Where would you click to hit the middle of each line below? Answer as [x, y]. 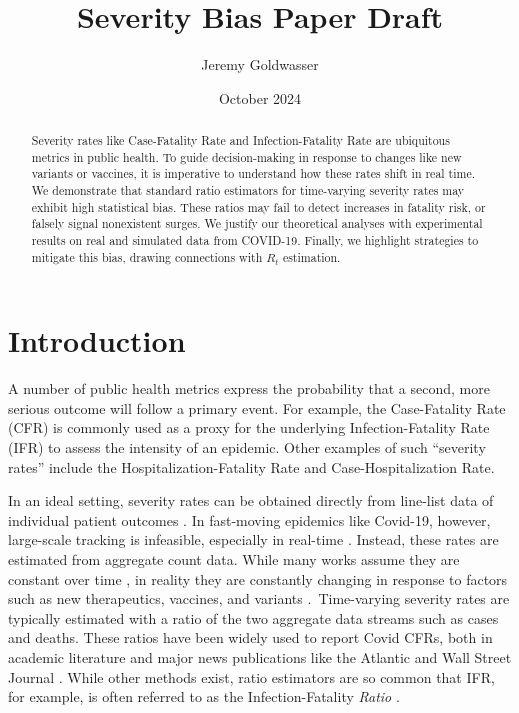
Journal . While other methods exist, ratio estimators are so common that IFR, [251, 676]
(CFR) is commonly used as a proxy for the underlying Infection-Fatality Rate [249, 427]
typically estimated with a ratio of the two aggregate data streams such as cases [253, 617]
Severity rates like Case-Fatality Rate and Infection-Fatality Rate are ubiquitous [240, 140]
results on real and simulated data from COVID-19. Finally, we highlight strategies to [255, 240]
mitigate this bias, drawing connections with [147, 256]
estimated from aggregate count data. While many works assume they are [234, 559]
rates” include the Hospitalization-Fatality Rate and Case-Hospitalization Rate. [251, 466]
